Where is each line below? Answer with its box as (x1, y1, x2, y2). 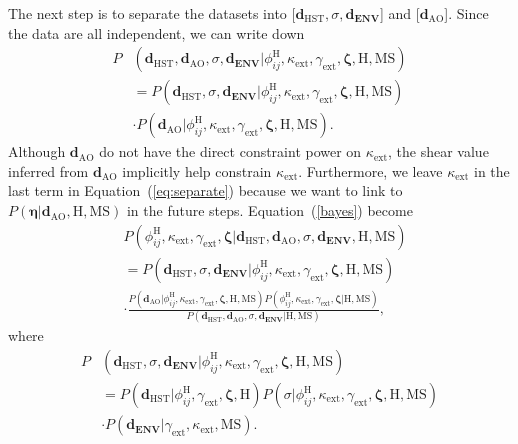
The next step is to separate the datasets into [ (8, 3, 296, 23)
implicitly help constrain (122, 160, 272, 181)
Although (8, 141, 66, 162)
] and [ (379, 3, 420, 23)
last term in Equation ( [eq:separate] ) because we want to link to (8, 180, 403, 201)
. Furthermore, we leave (298, 160, 443, 181)
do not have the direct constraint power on (99, 141, 362, 162)
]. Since (444, 3, 489, 23)
